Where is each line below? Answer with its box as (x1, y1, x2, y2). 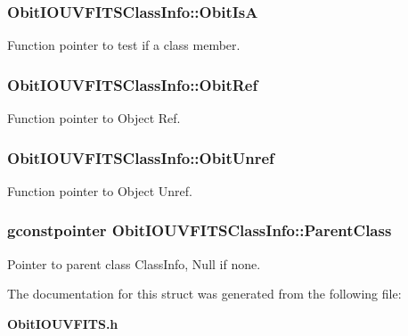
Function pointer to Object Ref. (7, 109, 181, 127)
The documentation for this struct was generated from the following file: (7, 284, 402, 303)
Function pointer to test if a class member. (7, 36, 241, 54)
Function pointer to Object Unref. (7, 181, 192, 200)
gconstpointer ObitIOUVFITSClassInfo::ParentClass (7, 219, 392, 242)
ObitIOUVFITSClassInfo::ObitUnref (7, 146, 274, 168)
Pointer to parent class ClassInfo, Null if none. (7, 254, 261, 273)
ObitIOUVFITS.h (7, 314, 118, 332)
